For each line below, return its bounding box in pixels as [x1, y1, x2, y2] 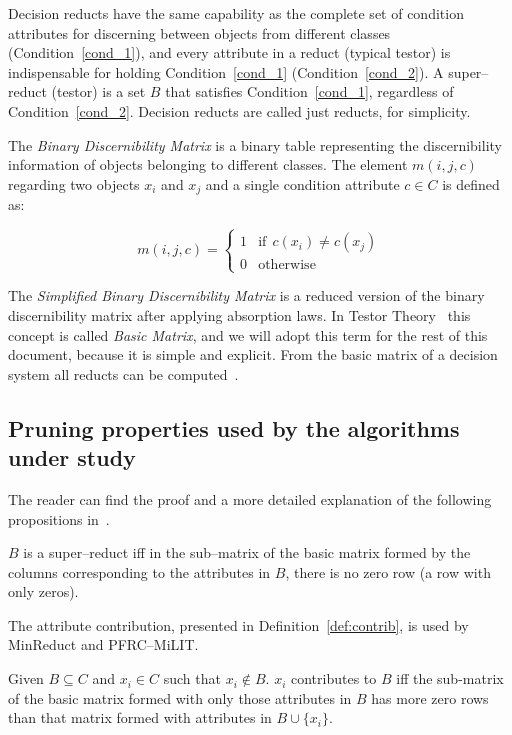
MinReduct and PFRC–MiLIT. [8, 634, 199, 655]
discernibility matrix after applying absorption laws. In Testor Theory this [8, 304, 471, 325]
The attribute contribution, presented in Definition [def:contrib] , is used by [8, 614, 469, 635]
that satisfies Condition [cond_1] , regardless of [165, 81, 454, 102]
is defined [442, 173, 500, 194]
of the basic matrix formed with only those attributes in [8, 687, 352, 708]
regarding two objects [8, 173, 140, 194]
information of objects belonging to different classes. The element [8, 154, 408, 175]
